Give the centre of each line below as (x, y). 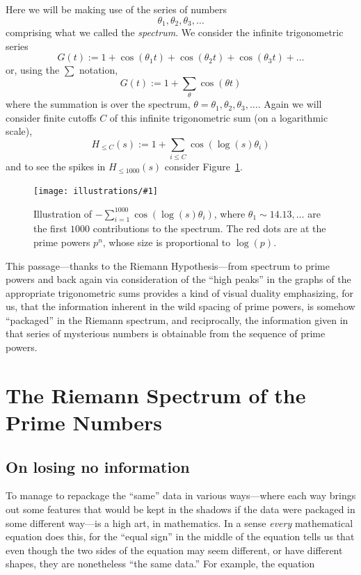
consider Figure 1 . (203, 167)
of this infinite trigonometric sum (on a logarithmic (219, 117)
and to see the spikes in (56, 167)
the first (50, 228)
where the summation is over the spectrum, (98, 104)
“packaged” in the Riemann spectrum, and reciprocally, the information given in (177, 319)
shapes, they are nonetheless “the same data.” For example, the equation (160, 564)
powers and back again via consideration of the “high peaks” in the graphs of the (178, 279)
